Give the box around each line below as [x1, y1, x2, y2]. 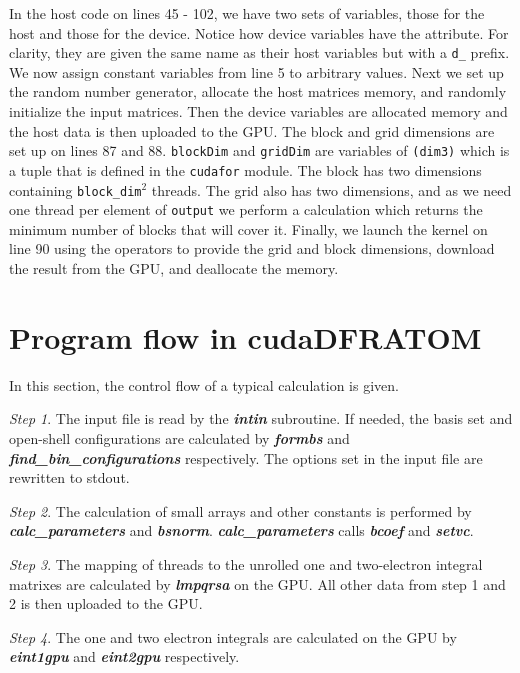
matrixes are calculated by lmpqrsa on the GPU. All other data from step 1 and [9, 573, 506, 594]
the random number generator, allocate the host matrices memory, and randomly [9, 81, 507, 102]
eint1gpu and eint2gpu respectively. [9, 646, 240, 667]
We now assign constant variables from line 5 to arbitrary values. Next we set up [9, 61, 504, 82]
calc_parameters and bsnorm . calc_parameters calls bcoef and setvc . [9, 520, 474, 541]
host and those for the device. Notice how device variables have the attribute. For [9, 22, 509, 43]
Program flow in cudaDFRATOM [9, 316, 482, 357]
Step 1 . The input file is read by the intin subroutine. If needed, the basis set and [9, 408, 513, 429]
